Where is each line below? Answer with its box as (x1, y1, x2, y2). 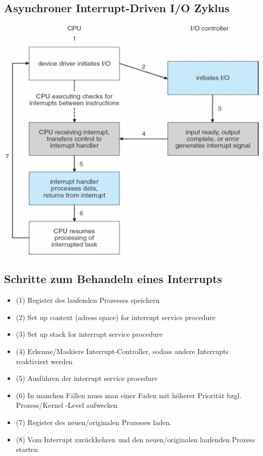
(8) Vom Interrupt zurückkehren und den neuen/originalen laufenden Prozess (16, 434, 255, 444)
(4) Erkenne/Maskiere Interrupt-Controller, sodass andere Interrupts (16, 346, 229, 357)
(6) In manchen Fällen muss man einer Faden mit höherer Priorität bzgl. (16, 390, 242, 400)
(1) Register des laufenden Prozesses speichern (16, 295, 160, 305)
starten (16, 444, 38, 454)
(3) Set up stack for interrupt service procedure (16, 329, 163, 339)
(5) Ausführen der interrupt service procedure (16, 373, 158, 383)
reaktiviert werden (16, 356, 73, 366)
